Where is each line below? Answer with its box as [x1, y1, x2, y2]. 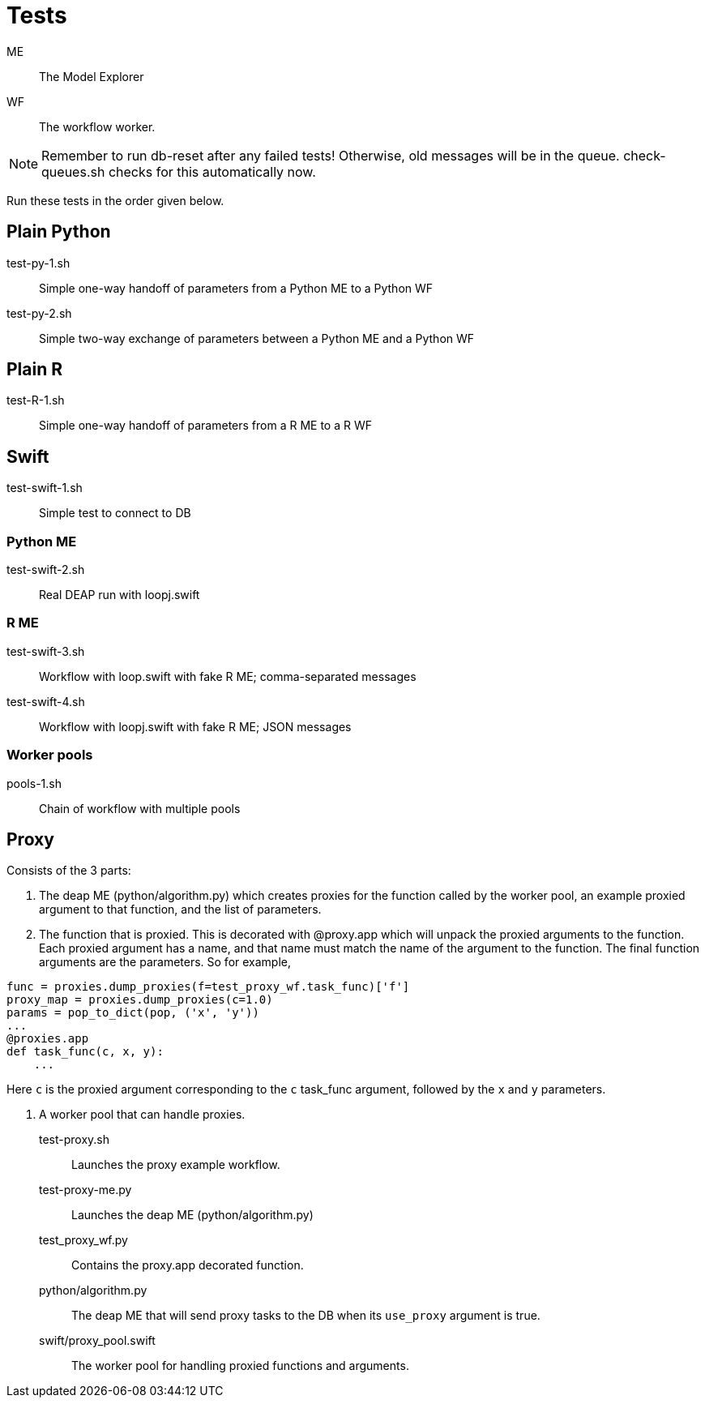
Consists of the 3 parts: [6, 863, 131, 878]
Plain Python [6, 221, 111, 242]
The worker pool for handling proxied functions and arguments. [71, 1359, 409, 1373]
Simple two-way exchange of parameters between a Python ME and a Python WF [39, 331, 475, 345]
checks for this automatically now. [108, 163, 316, 180]
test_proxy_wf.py [39, 1233, 128, 1248]
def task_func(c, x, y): [6, 1045, 164, 1059]
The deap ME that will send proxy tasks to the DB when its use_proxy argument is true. [71, 1308, 540, 1323]
